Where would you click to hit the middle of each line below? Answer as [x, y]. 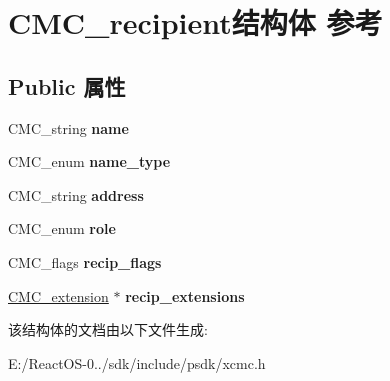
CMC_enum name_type [89, 161]
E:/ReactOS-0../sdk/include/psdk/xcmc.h [137, 362]
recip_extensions [185, 295]
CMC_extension [58, 295]
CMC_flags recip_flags [85, 261]
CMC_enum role [62, 228]
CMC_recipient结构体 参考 [195, 22]
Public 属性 [67, 85]
